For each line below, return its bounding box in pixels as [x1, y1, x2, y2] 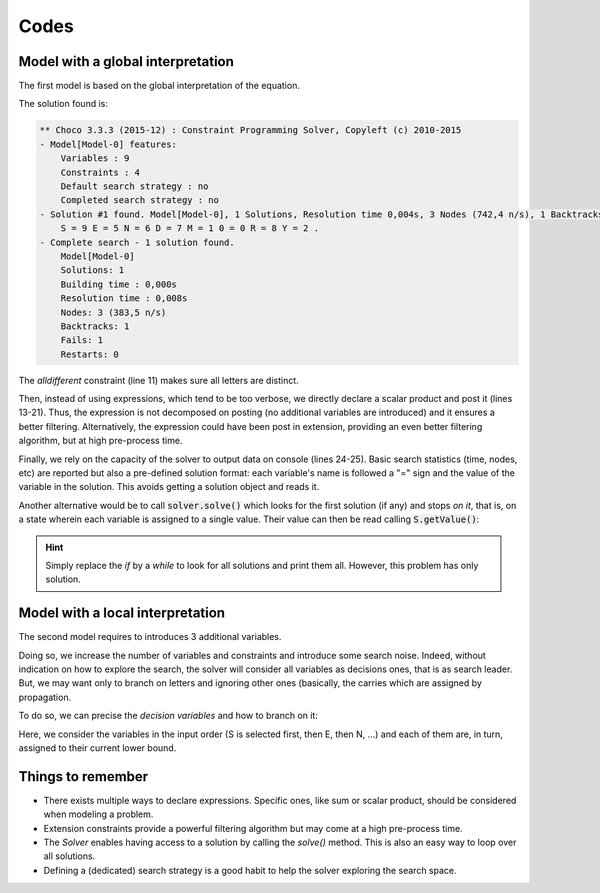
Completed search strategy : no [60, 195, 220, 206]
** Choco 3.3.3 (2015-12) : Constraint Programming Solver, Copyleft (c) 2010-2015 [39, 125, 462, 136]
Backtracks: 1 [60, 320, 130, 332]
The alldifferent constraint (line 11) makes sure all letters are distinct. [18, 374, 299, 386]
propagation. [18, 691, 72, 703]
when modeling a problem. [43, 808, 154, 820]
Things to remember [18, 768, 149, 785]
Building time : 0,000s [60, 278, 177, 290]
